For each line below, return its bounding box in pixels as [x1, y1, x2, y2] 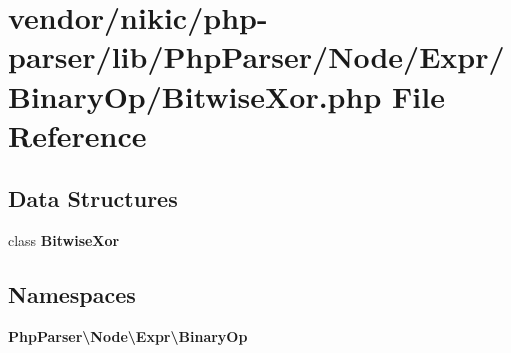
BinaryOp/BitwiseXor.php [8, 75, 382, 116]
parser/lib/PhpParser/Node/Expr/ [8, 36, 505, 77]
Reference [8, 114, 147, 155]
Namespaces [8, 279, 136, 310]
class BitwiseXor [8, 230, 120, 251]
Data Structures [8, 183, 178, 214]
